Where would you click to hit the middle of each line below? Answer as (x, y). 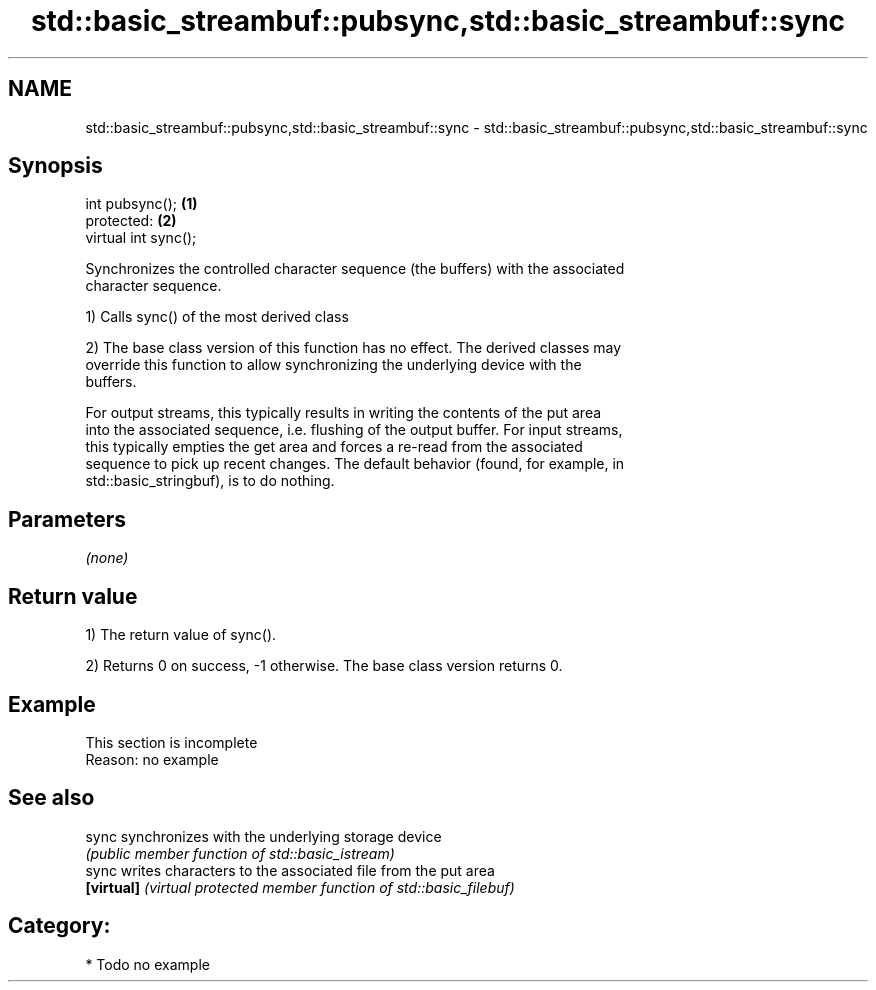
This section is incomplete (171, 742)
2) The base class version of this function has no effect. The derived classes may (353, 348)
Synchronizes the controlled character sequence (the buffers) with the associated (355, 269)
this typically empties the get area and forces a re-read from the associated (334, 447)
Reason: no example (152, 759)
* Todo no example (147, 964)
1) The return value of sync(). (181, 635)
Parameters (67, 519)
